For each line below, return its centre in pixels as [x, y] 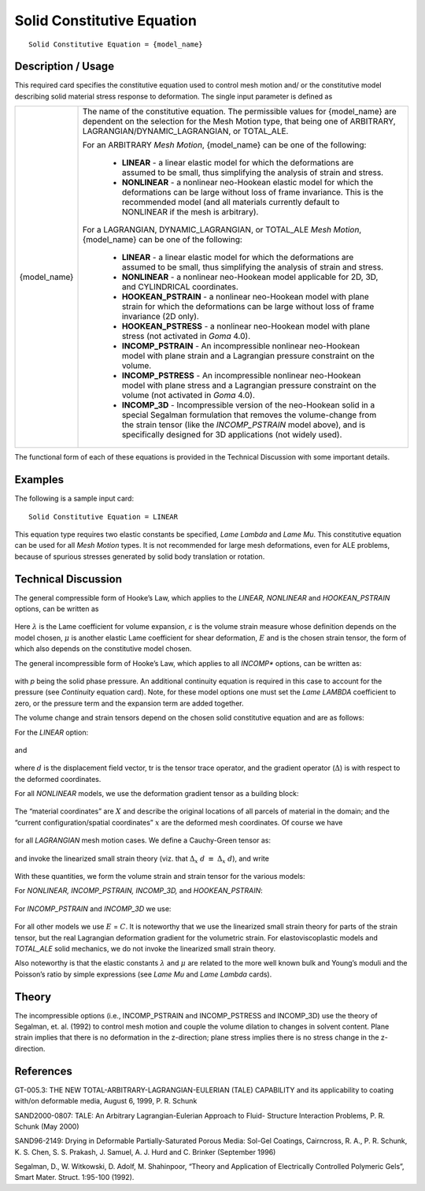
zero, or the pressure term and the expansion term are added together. [129, 703]
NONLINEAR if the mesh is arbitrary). [190, 212]
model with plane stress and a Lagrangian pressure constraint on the [249, 385]
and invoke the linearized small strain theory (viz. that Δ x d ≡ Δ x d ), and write [142, 859]
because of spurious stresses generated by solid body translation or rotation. [140, 556]
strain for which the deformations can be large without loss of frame [248, 307]
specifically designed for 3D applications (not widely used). [232, 435]
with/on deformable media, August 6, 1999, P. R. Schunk [106, 1101]
